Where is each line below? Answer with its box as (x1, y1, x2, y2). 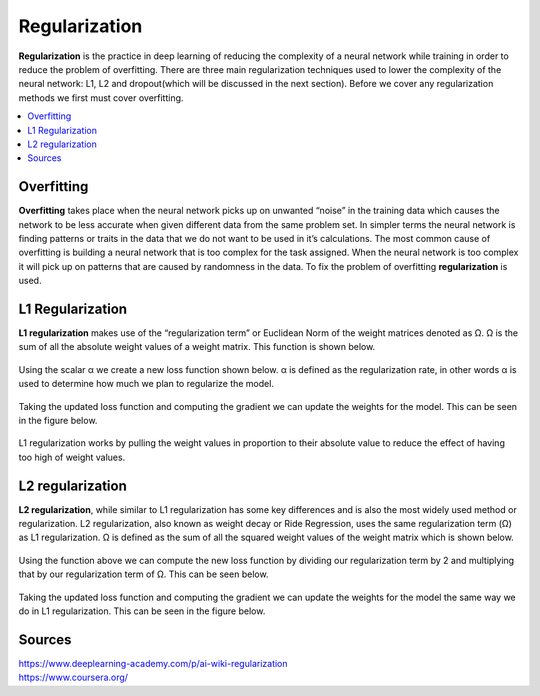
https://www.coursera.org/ (18, 671, 129, 684)
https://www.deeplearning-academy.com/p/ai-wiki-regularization (18, 657, 289, 669)
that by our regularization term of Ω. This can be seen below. (18, 568, 269, 580)
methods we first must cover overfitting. (18, 91, 184, 104)
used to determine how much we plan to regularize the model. (18, 378, 275, 390)
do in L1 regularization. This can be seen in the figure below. (18, 605, 266, 617)
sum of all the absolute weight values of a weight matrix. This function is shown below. (18, 341, 376, 353)
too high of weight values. (18, 451, 126, 463)
